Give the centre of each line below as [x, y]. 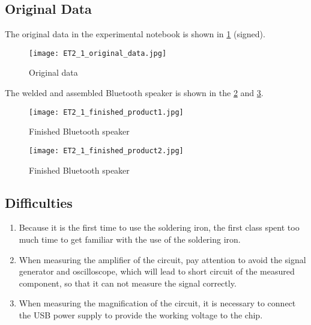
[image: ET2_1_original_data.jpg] [98, 53]
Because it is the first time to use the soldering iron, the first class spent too [159, 227]
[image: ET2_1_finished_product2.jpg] [106, 150]
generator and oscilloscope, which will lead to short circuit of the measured [157, 271]
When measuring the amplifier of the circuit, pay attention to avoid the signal [162, 259]
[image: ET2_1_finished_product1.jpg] [106, 112]
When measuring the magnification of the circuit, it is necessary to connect [157, 303]
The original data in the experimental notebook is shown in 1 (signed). [135, 34]
